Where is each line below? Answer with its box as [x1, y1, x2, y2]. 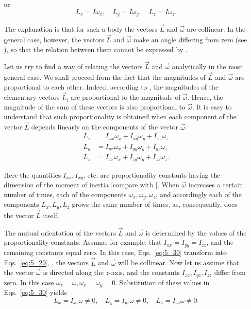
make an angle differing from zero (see [134, 35, 247, 45]
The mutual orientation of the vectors [4, 227, 116, 237]
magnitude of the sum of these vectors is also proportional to [4, 102, 185, 112]
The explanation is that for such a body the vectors [4, 24, 158, 34]
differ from [214, 267, 246, 277]
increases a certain [188, 180, 243, 190]
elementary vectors [4, 92, 60, 102]
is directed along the [43, 267, 104, 277]
